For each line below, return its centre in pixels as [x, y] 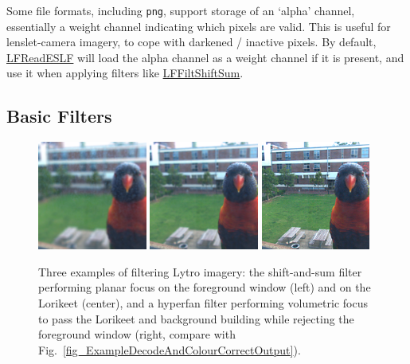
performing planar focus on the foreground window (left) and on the [205, 287]
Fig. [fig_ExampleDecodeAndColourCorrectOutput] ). [170, 349]
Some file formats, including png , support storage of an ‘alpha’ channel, [181, 10]
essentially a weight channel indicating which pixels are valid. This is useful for [199, 26]
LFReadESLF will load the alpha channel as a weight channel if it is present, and [205, 57]
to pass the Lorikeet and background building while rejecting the [196, 318]
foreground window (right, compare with [137, 334]
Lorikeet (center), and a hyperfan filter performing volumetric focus [203, 302]
